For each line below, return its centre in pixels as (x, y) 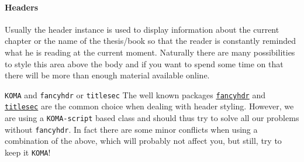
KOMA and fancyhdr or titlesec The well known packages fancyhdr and (135, 94)
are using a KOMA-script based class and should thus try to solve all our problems (152, 118)
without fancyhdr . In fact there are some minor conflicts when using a (131, 129)
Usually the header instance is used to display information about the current (142, 29)
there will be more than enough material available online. (107, 75)
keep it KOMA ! (28, 152)
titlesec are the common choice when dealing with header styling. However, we (149, 106)
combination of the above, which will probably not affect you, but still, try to (143, 141)
